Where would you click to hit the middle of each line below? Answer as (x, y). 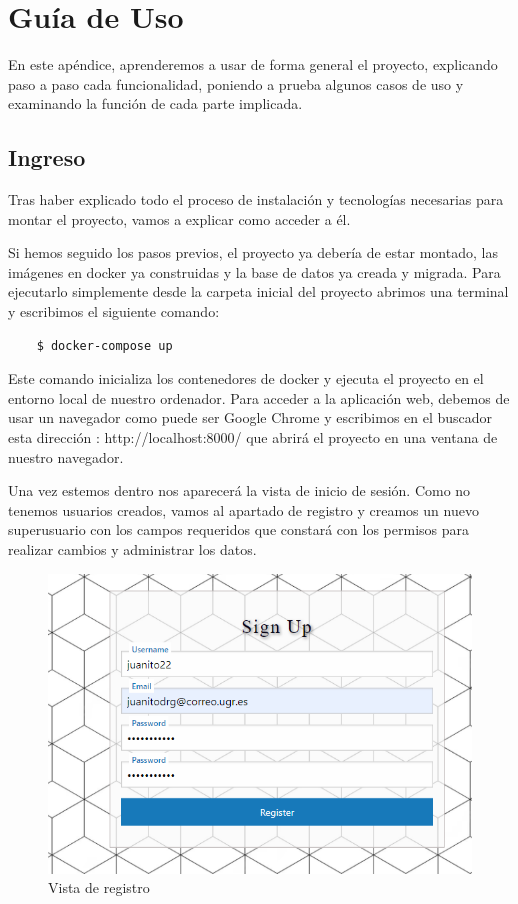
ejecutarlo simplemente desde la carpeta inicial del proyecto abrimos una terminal (258, 291)
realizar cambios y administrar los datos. (132, 549)
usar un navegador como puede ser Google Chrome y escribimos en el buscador (250, 417)
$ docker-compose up (104, 345)
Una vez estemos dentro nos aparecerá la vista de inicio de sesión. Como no (239, 490)
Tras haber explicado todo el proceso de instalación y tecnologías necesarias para (256, 199)
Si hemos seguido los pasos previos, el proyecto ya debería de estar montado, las (253, 252)
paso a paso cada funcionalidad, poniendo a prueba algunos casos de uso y (236, 83)
